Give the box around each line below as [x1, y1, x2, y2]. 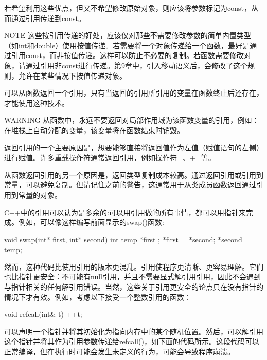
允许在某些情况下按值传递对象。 [18, 70, 127, 81]
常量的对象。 [18, 189, 62, 200]
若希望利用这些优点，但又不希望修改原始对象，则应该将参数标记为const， [4, 3, 251, 13]
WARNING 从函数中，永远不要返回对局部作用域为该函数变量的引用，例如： [4, 115, 259, 125]
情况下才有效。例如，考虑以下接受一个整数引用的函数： [4, 291, 191, 302]
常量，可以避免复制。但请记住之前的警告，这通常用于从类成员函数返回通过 [4, 179, 256, 190]
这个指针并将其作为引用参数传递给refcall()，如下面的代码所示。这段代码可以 [4, 336, 259, 347]
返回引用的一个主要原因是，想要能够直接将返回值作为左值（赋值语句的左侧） [4, 142, 263, 153]
